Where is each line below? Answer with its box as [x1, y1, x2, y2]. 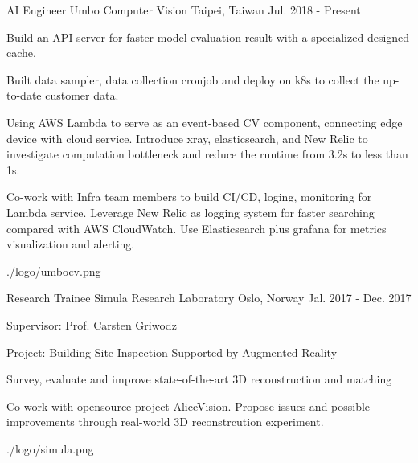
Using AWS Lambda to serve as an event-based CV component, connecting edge [6, 113, 403, 130]
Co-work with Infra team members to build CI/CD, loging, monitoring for [6, 188, 372, 205]
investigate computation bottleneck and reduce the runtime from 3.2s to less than [6, 145, 408, 162]
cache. [6, 44, 36, 61]
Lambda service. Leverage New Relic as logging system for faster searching [6, 203, 375, 220]
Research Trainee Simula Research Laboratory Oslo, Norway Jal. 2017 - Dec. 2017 [6, 289, 412, 306]
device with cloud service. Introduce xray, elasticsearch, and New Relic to [6, 129, 368, 146]
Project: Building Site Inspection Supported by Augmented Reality [6, 343, 338, 360]
